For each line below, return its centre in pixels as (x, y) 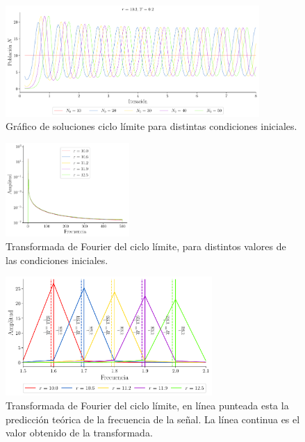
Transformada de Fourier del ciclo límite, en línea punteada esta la (147, 405)
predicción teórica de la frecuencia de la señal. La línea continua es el (153, 419)
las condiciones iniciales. (57, 260)
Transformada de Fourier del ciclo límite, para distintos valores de (146, 246)
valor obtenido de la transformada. (79, 433)
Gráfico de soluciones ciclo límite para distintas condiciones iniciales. (151, 126)
